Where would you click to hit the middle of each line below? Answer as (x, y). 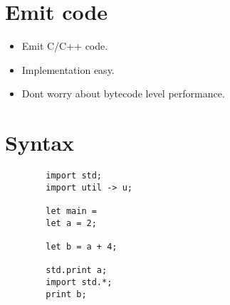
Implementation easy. (68, 69)
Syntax (40, 143)
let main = (71, 211)
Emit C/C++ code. (65, 46)
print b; (66, 294)
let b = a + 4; (82, 246)
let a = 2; (71, 223)
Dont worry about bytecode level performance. (123, 93)
